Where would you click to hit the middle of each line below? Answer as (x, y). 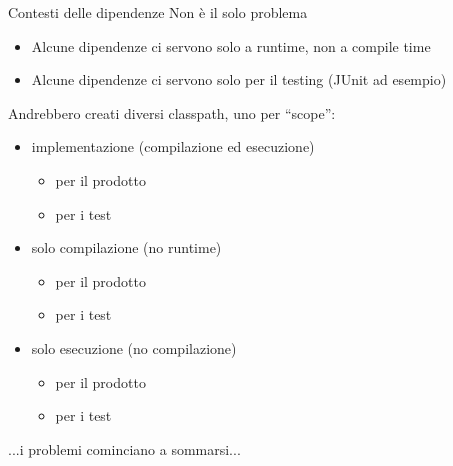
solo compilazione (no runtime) (126, 247)
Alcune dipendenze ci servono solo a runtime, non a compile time (231, 45)
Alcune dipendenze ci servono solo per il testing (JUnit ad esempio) (239, 79)
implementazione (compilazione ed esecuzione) (173, 146)
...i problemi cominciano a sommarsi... (124, 448)
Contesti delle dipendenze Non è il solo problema (158, 12)
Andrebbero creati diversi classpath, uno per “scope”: (172, 112)
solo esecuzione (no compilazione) (134, 347)
